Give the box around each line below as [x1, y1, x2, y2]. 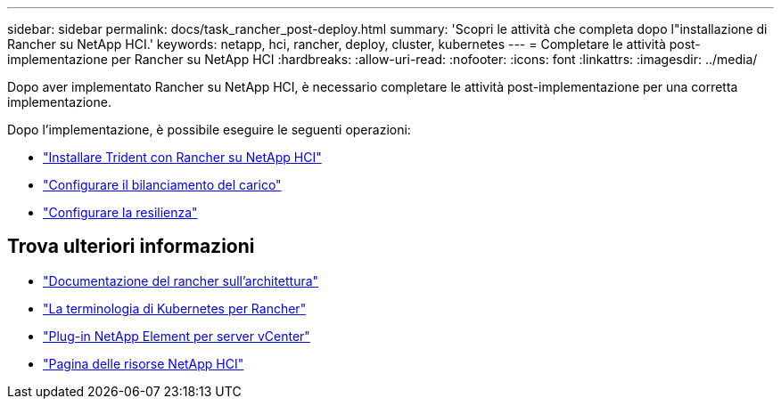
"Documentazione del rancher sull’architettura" [43, 272, 319, 288]
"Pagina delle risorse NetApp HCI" [43, 355, 244, 371]
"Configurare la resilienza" [43, 205, 198, 220]
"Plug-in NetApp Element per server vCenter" [43, 328, 310, 344]
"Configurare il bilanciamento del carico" [43, 177, 282, 192]
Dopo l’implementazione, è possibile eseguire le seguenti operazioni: [7, 122, 411, 137]
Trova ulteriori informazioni [7, 235, 255, 258]
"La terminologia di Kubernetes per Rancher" [43, 300, 307, 316]
